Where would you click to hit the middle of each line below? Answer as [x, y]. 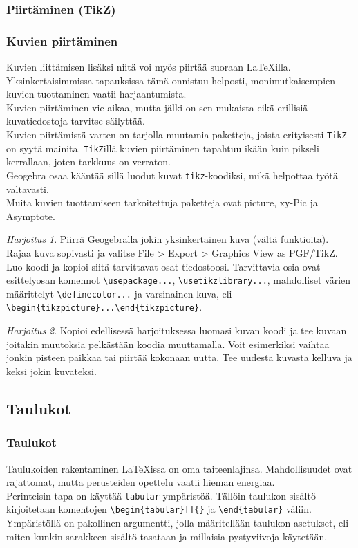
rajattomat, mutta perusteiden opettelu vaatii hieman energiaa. [141, 482]
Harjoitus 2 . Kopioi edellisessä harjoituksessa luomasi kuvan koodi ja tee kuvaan [177, 330]
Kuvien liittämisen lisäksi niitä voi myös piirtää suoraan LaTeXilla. [149, 67]
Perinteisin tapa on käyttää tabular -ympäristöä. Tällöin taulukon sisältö [161, 495]
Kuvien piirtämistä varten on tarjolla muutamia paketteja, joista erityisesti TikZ [177, 135]
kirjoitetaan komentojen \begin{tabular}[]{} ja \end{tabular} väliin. [159, 509]
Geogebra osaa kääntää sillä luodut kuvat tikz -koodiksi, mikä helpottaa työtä [172, 175]
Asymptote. [31, 216]
